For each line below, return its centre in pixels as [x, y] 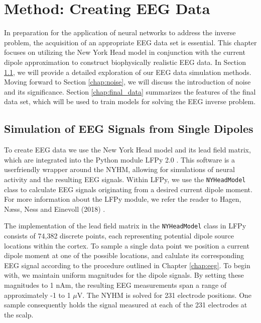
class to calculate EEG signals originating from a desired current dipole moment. [128, 189]
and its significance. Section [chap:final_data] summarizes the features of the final [130, 91]
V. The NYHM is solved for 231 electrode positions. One [164, 295]
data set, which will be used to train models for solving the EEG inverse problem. [130, 101]
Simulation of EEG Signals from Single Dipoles [129, 129]
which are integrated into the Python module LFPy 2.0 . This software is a [120, 159]
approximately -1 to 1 [37, 295]
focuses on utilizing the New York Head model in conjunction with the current [125, 52]
